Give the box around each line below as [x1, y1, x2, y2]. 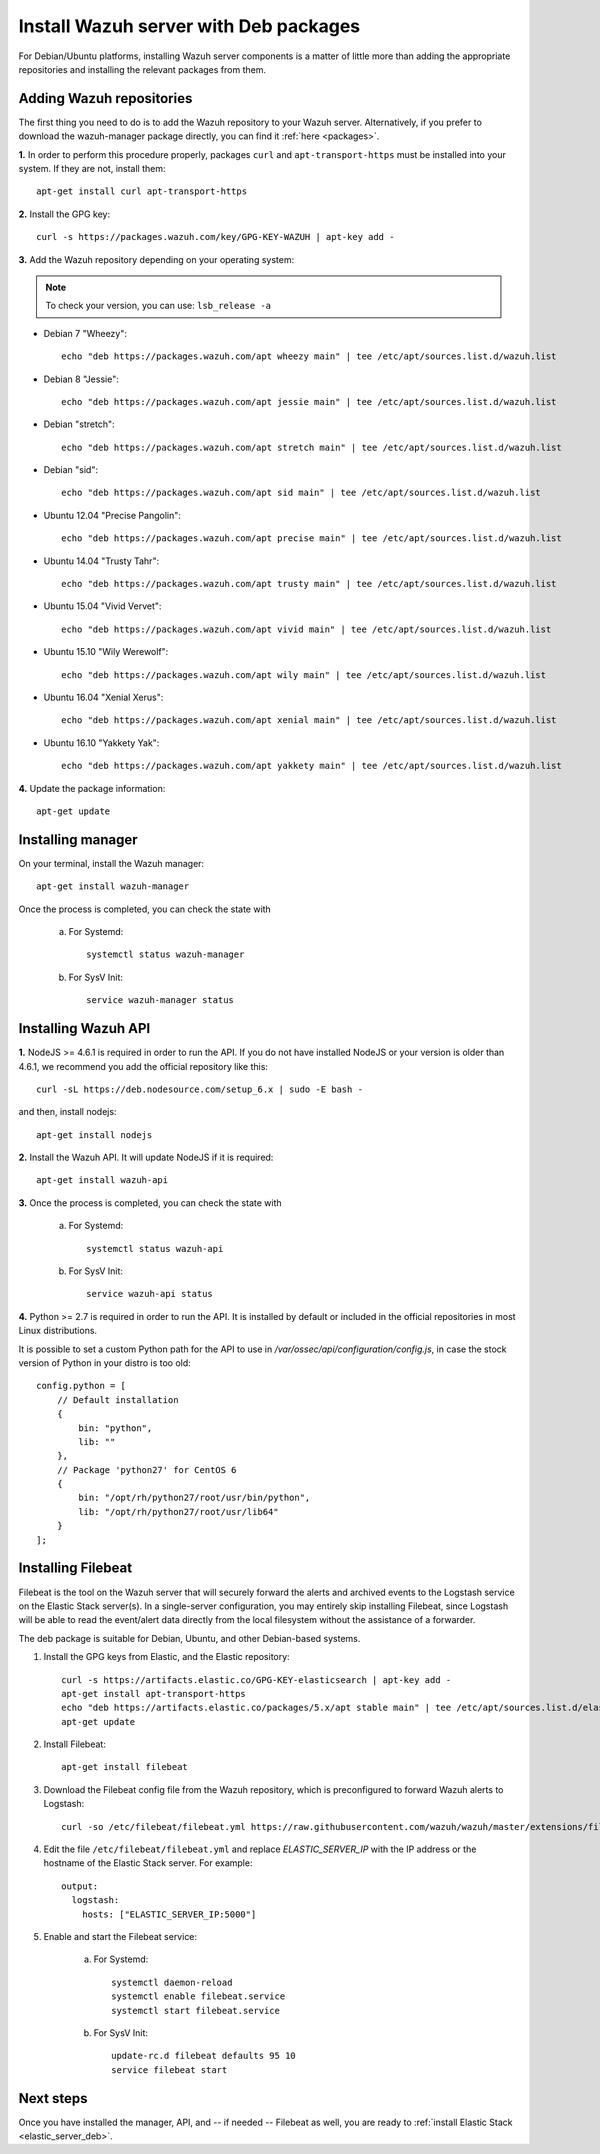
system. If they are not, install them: [18, 163, 166, 175]
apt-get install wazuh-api [36, 1175, 169, 1186]
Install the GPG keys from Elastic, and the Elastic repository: [43, 1651, 290, 1663]
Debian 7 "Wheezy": [43, 327, 128, 339]
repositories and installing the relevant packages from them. [18, 63, 267, 75]
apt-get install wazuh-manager [36, 881, 190, 892]
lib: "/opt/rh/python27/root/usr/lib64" [78, 1506, 279, 1517]
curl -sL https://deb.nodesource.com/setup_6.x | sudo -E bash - [36, 1083, 364, 1095]
